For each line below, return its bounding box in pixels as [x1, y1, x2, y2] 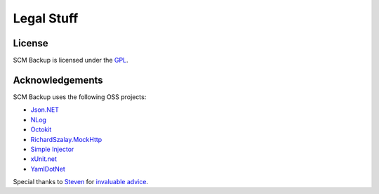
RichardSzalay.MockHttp [30, 135, 102, 143]
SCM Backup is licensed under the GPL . [13, 56, 129, 65]
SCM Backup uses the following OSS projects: [13, 92, 147, 101]
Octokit [30, 125, 52, 134]
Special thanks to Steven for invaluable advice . [13, 178, 149, 186]
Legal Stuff [13, 11, 79, 26]
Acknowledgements [13, 74, 103, 86]
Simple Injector [30, 145, 74, 153]
